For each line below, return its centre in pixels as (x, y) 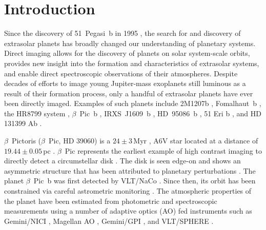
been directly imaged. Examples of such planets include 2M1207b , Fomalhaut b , (133, 103)
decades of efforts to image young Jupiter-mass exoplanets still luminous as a (125, 83)
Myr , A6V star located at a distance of (196, 141)
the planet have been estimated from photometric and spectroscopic (111, 201)
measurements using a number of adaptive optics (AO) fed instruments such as (128, 211)
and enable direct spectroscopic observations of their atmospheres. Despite (121, 73)
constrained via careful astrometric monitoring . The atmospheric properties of (128, 191)
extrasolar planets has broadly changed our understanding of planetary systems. (130, 43)
